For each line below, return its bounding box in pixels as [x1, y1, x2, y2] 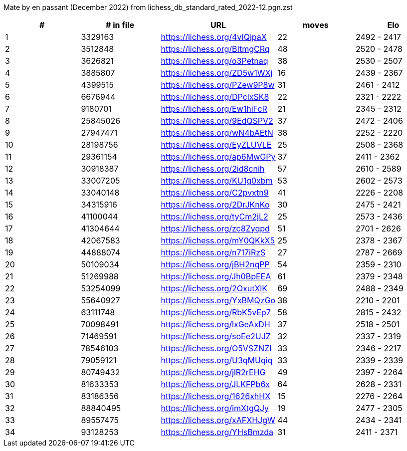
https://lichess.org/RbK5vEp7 [161, 307, 271, 317]
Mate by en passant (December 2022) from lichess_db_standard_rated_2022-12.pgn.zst [3, 3, 293, 11]
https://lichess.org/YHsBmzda [161, 427, 274, 437]
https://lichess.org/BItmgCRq [161, 44, 270, 54]
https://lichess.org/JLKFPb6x [161, 379, 270, 389]
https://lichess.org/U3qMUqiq [161, 355, 273, 365]
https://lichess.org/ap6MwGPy [161, 152, 276, 162]
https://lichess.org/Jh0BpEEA [161, 271, 271, 281]
